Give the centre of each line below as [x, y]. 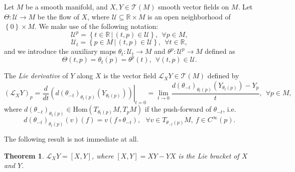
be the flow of [58, 16]
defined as [220, 51]
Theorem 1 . [24, 155]
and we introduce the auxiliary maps [60, 51]
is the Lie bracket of [209, 155]
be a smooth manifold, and [67, 6]
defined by [223, 76]
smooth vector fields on [194, 6]
